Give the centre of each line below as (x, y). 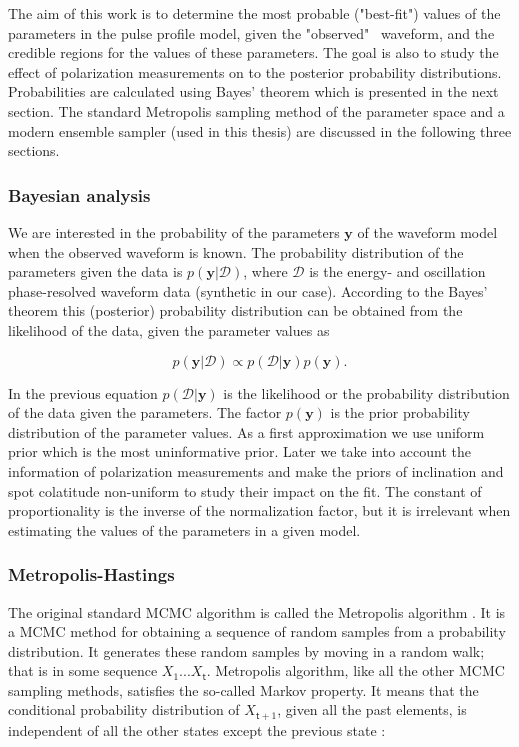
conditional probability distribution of (124, 709)
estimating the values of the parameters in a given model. (184, 529)
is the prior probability (400, 412)
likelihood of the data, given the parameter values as (169, 329)
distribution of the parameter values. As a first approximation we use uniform (246, 431)
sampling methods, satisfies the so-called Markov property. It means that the (243, 689)
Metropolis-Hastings (91, 574)
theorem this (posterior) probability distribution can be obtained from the (235, 310)
